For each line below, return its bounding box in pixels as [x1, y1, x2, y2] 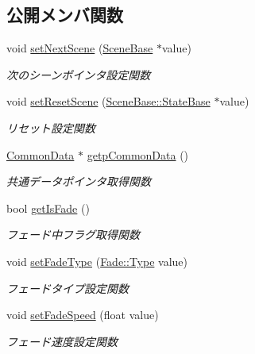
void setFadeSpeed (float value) [6, 306, 159, 323]
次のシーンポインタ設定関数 [6, 66, 151, 83]
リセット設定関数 [6, 119, 95, 136]
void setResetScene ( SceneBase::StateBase [6, 93, 211, 110]
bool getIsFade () [6, 199, 90, 216]
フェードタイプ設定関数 [6, 279, 129, 296]
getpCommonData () [87, 146, 189, 163]
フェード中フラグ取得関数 [6, 226, 140, 243]
